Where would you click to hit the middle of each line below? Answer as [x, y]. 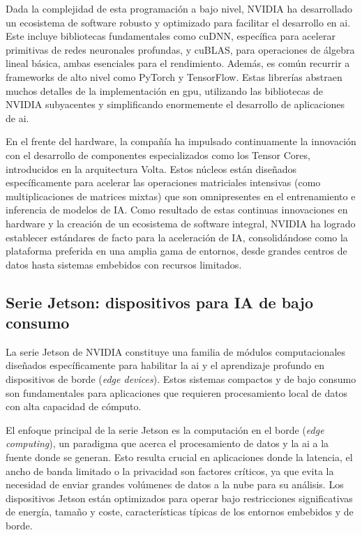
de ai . [17, 118]
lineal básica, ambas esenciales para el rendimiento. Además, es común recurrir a [178, 63]
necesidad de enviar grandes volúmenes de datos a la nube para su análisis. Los [175, 484]
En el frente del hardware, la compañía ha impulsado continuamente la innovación [181, 141]
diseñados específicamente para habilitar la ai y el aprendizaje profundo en [165, 365]
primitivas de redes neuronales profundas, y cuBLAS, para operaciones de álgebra [180, 49]
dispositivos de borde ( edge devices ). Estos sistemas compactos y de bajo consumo [181, 379]
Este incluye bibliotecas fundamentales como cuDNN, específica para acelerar [171, 36]
